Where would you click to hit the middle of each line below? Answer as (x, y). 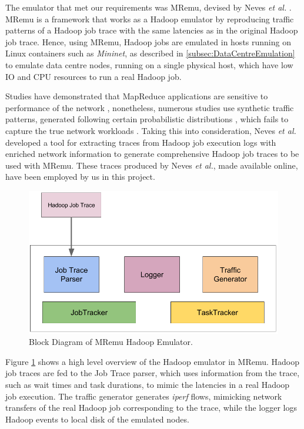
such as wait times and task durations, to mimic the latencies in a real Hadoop (148, 385)
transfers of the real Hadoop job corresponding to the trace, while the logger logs (151, 408)
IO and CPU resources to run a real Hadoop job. (93, 76)
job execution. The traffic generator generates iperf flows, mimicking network (144, 396)
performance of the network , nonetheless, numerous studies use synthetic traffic (150, 107)
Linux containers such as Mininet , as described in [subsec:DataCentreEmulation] (150, 53)
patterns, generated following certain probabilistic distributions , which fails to (147, 119)
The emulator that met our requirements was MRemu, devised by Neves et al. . (148, 7)
